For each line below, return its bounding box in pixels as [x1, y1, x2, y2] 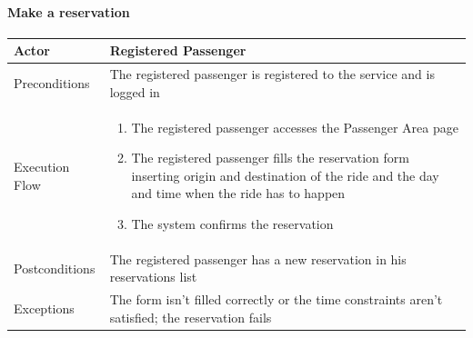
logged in [109, 82, 160, 101]
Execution [14, 156, 70, 175]
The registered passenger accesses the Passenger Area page [131, 117, 458, 136]
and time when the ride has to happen [131, 184, 346, 203]
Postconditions [14, 258, 96, 277]
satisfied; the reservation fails [109, 307, 272, 326]
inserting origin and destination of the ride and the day [131, 165, 439, 184]
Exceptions [14, 299, 75, 318]
